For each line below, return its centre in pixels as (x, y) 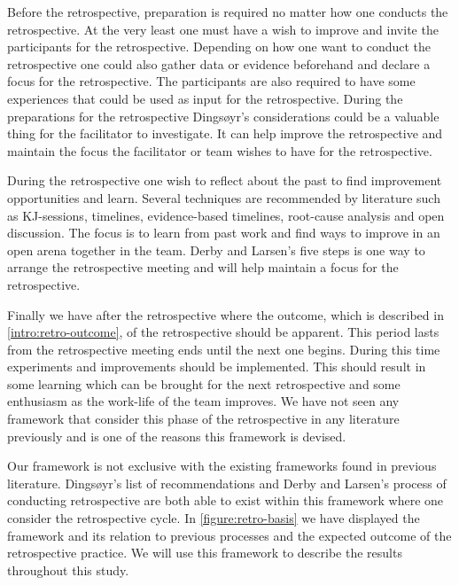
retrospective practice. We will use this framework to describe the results (205, 553)
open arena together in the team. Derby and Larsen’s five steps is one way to (216, 250)
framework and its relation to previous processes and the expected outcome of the (229, 535)
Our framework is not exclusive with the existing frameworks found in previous (222, 466)
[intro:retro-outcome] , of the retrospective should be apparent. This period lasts (223, 332)
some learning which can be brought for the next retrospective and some (204, 383)
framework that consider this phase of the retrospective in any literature (203, 419)
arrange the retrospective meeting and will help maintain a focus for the (203, 267)
